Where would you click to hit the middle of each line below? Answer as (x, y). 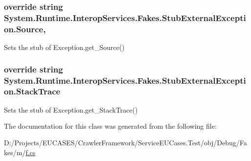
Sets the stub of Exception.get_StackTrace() (71, 109)
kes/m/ (15, 152)
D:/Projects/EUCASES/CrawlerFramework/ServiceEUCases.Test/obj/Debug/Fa (125, 142)
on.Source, (25, 29)
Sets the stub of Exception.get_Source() (64, 47)
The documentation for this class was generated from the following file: (110, 126)
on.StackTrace (32, 91)
